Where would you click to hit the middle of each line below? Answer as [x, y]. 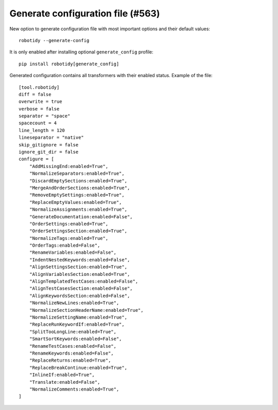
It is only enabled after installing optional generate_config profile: [82, 52]
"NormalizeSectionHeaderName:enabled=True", [86, 310]
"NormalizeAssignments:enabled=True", [78, 210]
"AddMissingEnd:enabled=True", [69, 166]
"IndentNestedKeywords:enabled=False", [80, 260]
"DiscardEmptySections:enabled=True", [78, 181]
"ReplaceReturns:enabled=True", [70, 360]
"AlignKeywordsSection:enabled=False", [80, 296]
